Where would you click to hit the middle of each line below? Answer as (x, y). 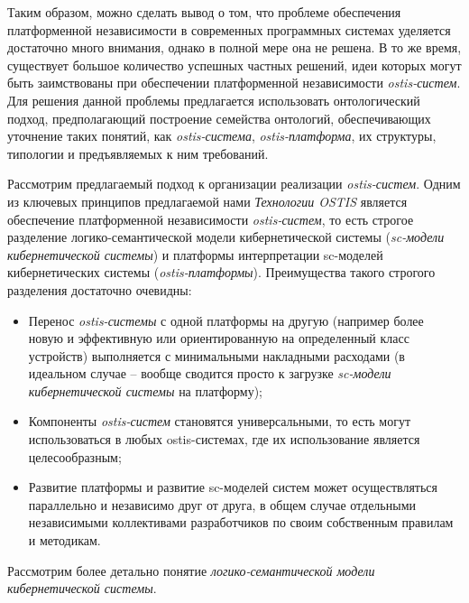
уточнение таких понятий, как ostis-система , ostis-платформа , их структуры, (222, 136)
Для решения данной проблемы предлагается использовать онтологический (214, 100)
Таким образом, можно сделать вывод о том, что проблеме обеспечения (204, 12)
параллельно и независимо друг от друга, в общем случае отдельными (222, 504)
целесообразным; (75, 456)
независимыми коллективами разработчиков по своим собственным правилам (241, 522)
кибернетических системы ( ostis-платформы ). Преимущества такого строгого (221, 272)
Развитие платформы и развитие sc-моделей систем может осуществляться (233, 487)
